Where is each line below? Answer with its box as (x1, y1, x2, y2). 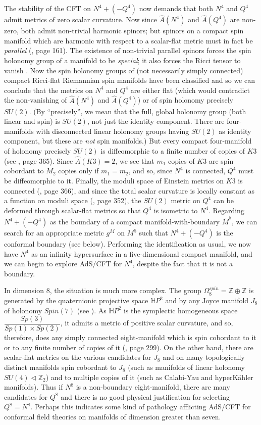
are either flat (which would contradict (130, 84, 250, 95)
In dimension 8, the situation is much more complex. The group (4, 285, 201, 296)
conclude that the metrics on (4, 84, 93, 95)
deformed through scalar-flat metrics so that (4, 205, 141, 215)
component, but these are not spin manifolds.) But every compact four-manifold (4, 135, 252, 146)
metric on (171, 195, 200, 206)
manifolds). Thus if (4, 382, 63, 392)
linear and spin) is (4, 116, 60, 126)
